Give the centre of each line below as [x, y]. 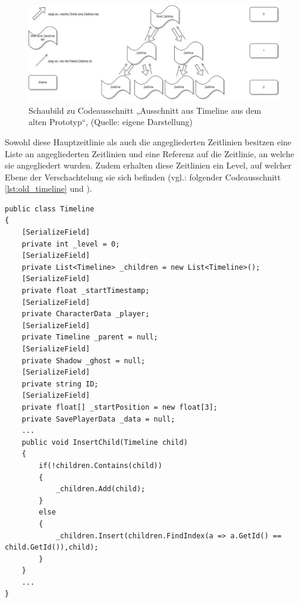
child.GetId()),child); [52, 548]
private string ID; [60, 384]
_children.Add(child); [100, 489]
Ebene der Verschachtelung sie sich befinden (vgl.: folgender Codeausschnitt [143, 177]
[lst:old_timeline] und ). [48, 188]
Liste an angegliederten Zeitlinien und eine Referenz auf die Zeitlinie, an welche [149, 153]
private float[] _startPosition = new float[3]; [119, 407]
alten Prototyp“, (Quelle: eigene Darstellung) [111, 122]
